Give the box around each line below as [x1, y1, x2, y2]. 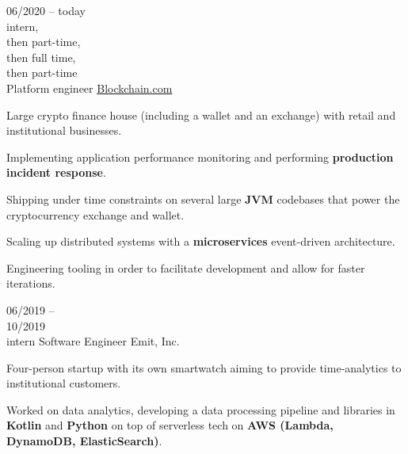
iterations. [6, 275, 55, 292]
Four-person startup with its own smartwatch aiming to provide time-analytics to [6, 359, 402, 376]
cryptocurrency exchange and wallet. [6, 206, 185, 223]
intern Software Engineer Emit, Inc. [6, 333, 180, 349]
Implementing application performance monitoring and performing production [6, 148, 394, 165]
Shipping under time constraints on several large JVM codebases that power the [6, 190, 400, 207]
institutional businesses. [6, 122, 122, 139]
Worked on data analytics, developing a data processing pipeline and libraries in [6, 401, 395, 418]
